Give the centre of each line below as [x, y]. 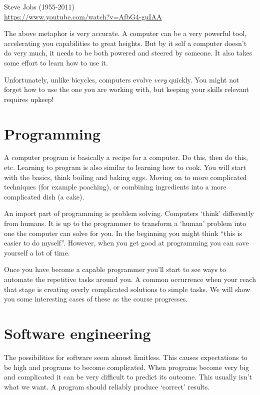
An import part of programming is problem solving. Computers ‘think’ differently [129, 213]
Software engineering [77, 333]
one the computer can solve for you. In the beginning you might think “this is [123, 233]
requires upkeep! [29, 99]
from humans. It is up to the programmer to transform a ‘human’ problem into [125, 223]
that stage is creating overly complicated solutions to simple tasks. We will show [127, 289]
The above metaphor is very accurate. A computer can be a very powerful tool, [125, 33]
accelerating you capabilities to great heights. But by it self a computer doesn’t [125, 43]
